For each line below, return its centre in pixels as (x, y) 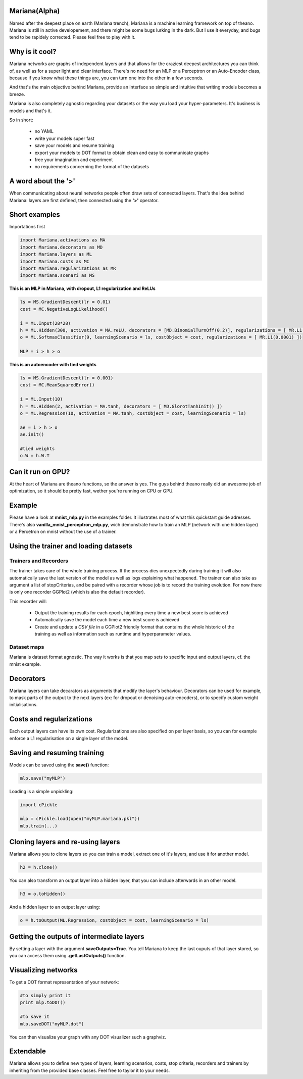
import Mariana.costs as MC (55, 261)
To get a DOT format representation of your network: (64, 982)
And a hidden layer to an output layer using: (55, 907)
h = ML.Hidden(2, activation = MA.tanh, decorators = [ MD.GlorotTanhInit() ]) (121, 406)
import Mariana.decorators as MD (61, 247)
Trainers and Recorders (39, 561)
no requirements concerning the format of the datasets (92, 167)
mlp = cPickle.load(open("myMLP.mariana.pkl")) (80, 819)
